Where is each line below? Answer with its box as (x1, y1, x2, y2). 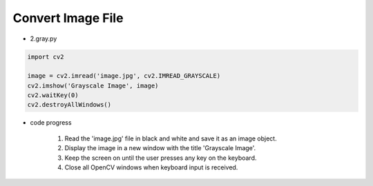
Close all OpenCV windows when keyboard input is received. (64, 163, 238, 172)
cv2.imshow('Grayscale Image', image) (27, 81, 159, 90)
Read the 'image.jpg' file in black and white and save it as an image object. (64, 134, 277, 143)
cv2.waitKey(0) (27, 92, 79, 99)
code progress (30, 118, 72, 127)
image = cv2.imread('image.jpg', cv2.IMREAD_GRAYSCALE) (27, 72, 221, 80)
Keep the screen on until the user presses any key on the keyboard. (64, 154, 257, 162)
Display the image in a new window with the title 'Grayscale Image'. (64, 144, 256, 152)
